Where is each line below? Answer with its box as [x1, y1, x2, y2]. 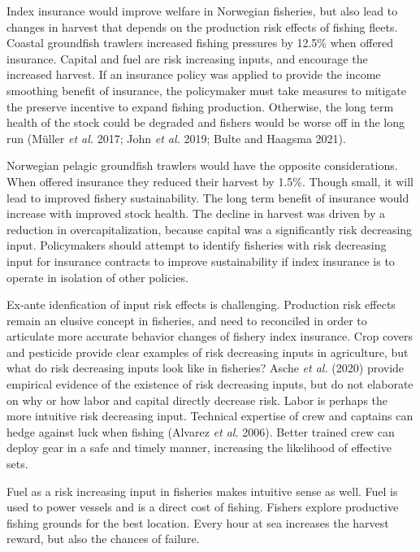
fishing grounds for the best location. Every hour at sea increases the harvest [6, 514, 389, 531]
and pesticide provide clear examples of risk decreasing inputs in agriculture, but [6, 343, 409, 360]
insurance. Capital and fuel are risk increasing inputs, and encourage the [6, 50, 368, 67]
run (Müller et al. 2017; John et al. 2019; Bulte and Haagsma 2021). [6, 129, 346, 146]
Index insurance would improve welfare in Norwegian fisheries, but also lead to [6, 2, 398, 19]
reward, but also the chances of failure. [6, 530, 200, 547]
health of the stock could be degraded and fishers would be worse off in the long [6, 114, 405, 131]
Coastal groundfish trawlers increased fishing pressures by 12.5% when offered [6, 34, 394, 51]
